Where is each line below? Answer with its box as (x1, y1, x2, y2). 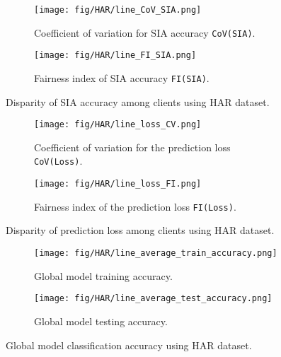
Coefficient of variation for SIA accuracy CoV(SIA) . (34, 25, 256, 40)
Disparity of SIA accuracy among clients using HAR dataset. (6, 94, 270, 109)
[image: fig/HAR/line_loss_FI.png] (34, 179, 202, 189)
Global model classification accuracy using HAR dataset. (6, 337, 252, 352)
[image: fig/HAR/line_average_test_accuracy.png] (34, 293, 273, 304)
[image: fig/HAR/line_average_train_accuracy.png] (34, 248, 277, 259)
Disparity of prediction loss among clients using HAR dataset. (6, 223, 275, 238)
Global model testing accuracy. (34, 313, 168, 328)
